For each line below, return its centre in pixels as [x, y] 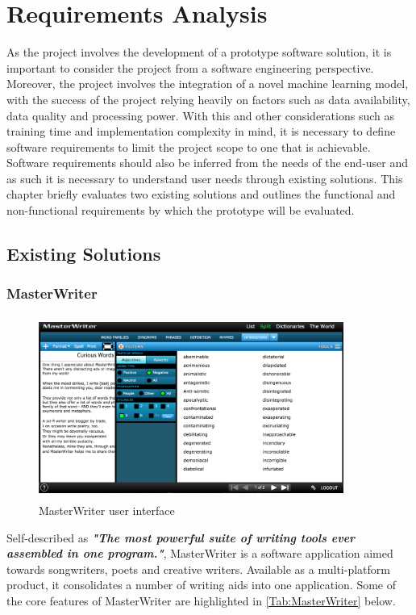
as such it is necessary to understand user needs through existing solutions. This [205, 178]
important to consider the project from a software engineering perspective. [190, 67]
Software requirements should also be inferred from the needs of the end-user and [208, 163]
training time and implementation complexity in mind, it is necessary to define [201, 131]
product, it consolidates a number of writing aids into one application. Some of [201, 585]
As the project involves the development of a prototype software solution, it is [199, 52]
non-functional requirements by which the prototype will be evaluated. [181, 210]
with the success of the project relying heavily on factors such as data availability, [208, 99]
